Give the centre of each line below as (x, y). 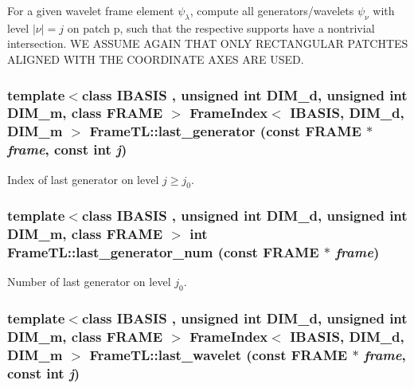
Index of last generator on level (83, 179)
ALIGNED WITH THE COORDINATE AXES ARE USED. (156, 59)
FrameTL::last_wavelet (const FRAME (219, 354)
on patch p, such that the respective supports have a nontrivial (221, 27)
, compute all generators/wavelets (272, 10)
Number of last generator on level (89, 282)
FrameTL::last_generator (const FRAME (225, 131)
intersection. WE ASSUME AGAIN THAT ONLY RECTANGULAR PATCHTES (208, 43)
